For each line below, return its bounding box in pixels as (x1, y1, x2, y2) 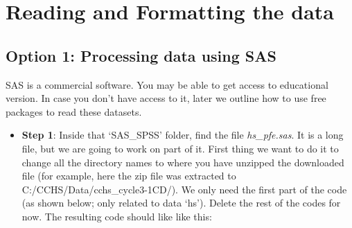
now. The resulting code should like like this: (21, 209, 212, 223)
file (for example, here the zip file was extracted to (21, 168, 236, 183)
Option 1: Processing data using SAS (6, 44, 276, 66)
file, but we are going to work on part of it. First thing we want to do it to (21, 141, 339, 155)
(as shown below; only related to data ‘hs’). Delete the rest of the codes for (21, 195, 341, 210)
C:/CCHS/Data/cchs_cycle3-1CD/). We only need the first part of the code (21, 182, 347, 196)
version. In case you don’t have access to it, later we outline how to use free (6, 91, 326, 105)
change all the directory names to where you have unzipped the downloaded (21, 155, 344, 169)
